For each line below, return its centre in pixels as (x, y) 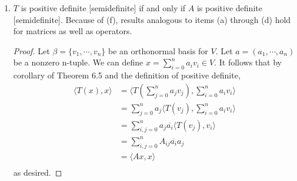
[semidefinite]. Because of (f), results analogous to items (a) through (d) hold (152, 19)
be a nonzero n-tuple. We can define (78, 62)
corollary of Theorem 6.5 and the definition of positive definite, (127, 75)
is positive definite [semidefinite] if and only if (103, 8)
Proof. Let (31, 50)
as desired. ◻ (38, 172)
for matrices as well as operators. (73, 31)
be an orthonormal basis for (158, 50)
